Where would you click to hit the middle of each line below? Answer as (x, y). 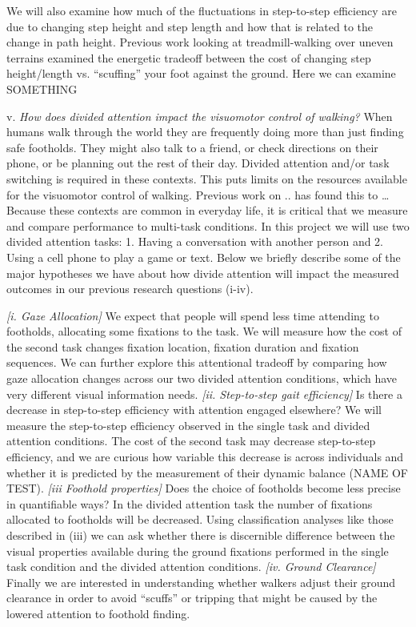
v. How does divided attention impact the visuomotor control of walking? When (200, 116)
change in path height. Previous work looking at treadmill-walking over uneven (200, 42)
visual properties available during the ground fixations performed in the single (198, 551)
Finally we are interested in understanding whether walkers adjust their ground (201, 582)
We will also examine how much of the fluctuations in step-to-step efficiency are (202, 10)
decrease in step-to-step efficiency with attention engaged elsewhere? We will (194, 410)
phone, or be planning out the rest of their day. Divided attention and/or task (198, 163)
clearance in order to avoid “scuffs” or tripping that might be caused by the (192, 598)
